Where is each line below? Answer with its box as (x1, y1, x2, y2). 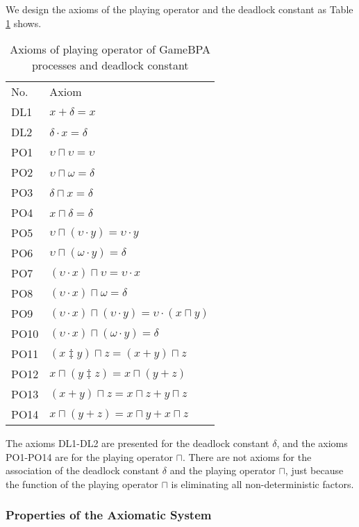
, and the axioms (276, 436, 348, 451)
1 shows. (6, 15, 42, 30)
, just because (285, 463, 344, 478)
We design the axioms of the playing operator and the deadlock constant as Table (6, 2, 353, 16)
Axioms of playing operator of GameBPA (10, 41, 211, 58)
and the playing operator (169, 463, 276, 478)
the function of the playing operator (6, 476, 158, 491)
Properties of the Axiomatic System (6, 506, 212, 524)
